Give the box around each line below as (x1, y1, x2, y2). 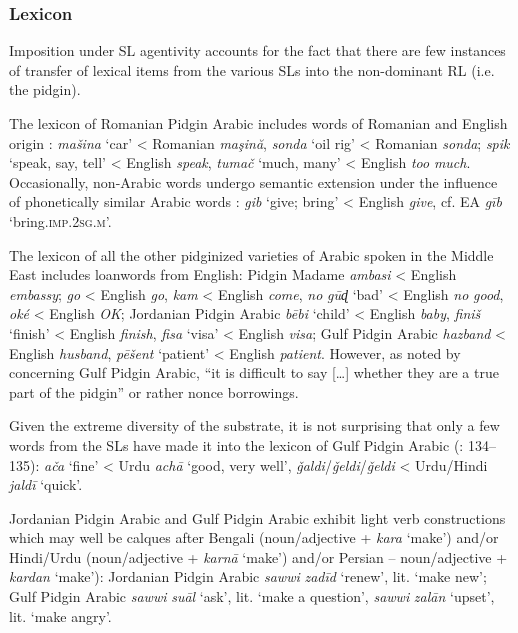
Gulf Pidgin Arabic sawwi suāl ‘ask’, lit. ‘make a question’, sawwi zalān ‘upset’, (9, 586, 495, 607)
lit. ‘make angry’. (9, 605, 112, 626)
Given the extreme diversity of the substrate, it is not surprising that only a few (9, 415, 500, 436)
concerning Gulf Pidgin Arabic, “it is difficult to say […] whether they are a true (9, 362, 499, 383)
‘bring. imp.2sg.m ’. (9, 210, 112, 231)
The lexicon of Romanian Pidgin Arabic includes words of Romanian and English (9, 113, 508, 133)
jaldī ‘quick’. (9, 474, 83, 495)
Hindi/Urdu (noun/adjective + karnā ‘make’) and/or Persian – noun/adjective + (9, 546, 508, 567)
